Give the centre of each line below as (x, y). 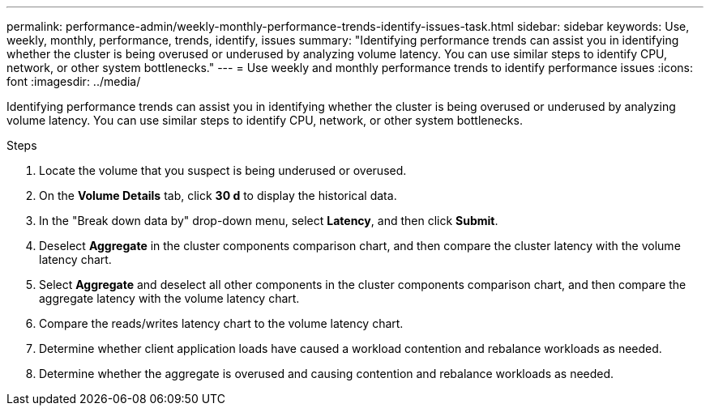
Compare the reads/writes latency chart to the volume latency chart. (221, 323)
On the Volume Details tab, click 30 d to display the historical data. (218, 195)
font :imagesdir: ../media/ (74, 81)
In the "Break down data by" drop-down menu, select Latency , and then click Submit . (269, 221)
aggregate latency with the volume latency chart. (169, 298)
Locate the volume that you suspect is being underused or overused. (223, 170)
